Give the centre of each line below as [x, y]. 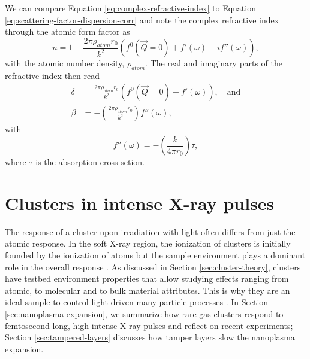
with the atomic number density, [65, 63]
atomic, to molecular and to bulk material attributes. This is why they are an [148, 290]
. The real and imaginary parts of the [214, 63]
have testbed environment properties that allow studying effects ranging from [147, 279]
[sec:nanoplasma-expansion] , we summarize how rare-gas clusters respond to [144, 313]
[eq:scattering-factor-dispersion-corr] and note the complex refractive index [142, 19]
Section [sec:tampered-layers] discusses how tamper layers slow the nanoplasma [150, 337]
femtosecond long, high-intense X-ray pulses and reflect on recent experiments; [149, 325]
